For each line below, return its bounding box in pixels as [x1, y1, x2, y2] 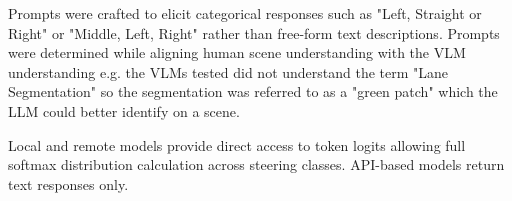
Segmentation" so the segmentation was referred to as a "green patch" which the [8, 81, 498, 102]
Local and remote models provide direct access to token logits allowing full [8, 134, 466, 155]
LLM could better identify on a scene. [8, 100, 240, 121]
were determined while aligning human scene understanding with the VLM [8, 42, 466, 63]
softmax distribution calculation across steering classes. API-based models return [8, 154, 505, 175]
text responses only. [8, 173, 129, 194]
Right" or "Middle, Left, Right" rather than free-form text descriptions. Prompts [8, 22, 500, 43]
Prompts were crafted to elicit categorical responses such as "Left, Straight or [8, 3, 482, 23]
